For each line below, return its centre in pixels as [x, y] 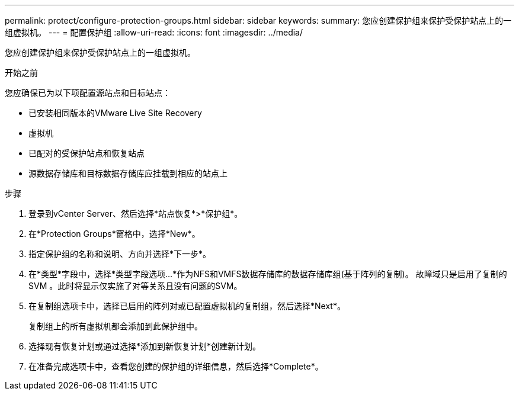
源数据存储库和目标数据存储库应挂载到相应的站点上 [128, 173]
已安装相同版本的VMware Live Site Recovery [115, 113]
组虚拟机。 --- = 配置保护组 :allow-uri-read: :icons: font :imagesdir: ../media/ [154, 32]
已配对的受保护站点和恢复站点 [86, 153]
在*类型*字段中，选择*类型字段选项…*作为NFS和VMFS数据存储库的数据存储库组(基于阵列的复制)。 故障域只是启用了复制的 [268, 274]
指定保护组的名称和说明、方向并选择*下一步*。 [120, 254]
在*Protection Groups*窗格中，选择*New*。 [114, 234]
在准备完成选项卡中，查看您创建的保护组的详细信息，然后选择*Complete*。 [176, 366]
